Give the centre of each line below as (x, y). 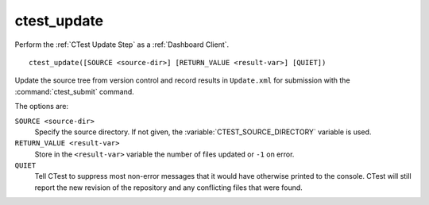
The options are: (42, 106)
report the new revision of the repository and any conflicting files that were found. (169, 188)
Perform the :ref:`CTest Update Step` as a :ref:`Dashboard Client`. (122, 44)
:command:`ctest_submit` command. (74, 91)
